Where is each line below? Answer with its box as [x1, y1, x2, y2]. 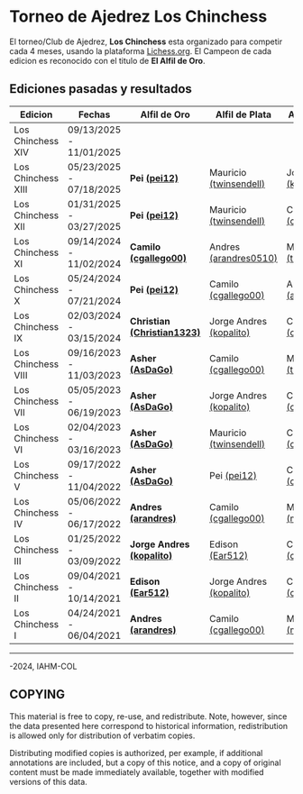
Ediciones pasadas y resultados [9, 81, 192, 96]
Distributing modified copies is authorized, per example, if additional [9, 747, 263, 758]
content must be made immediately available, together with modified [9, 766, 264, 777]
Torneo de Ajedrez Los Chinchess [9, 6, 268, 27]
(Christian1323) [129, 326, 201, 339]
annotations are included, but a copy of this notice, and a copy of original [9, 757, 281, 768]
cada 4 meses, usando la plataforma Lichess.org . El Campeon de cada [9, 45, 272, 56]
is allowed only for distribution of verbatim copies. [9, 730, 196, 741]
